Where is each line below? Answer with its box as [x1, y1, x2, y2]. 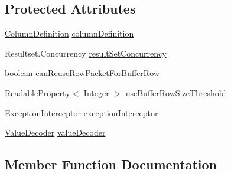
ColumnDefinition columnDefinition [5, 27, 134, 40]
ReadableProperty [5, 86, 70, 99]
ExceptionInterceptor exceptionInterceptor [5, 106, 158, 119]
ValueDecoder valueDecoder [5, 126, 106, 139]
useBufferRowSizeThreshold [125, 86, 226, 99]
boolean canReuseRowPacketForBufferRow [5, 67, 160, 79]
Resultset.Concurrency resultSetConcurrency [5, 47, 167, 59]
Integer [83, 86, 109, 99]
